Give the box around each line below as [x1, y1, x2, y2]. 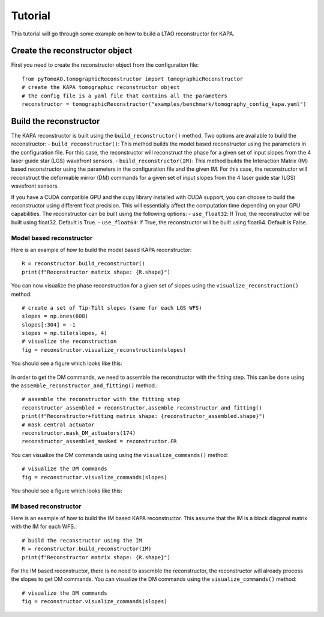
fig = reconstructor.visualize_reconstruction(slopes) [22, 346, 187, 353]
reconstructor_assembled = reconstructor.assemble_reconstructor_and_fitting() [22, 404, 262, 411]
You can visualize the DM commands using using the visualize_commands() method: [11, 451, 229, 458]
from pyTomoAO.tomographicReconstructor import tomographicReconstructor [22, 75, 244, 82]
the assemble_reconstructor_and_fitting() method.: [11, 382, 158, 389]
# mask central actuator [22, 421, 95, 428]
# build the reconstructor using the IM [22, 537, 142, 544]
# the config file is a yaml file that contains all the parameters [22, 92, 227, 99]
